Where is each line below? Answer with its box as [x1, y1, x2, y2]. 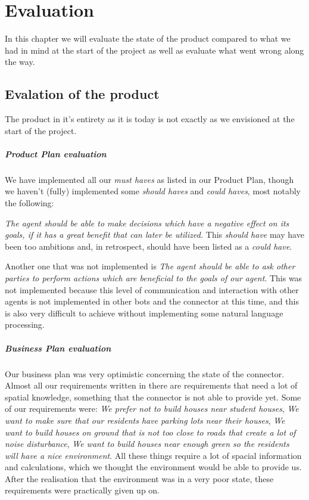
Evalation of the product [5, 85, 160, 103]
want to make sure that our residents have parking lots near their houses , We [5, 414, 285, 426]
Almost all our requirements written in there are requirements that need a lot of [5, 379, 298, 392]
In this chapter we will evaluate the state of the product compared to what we [5, 32, 291, 45]
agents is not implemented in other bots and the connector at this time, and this [5, 295, 299, 308]
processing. [5, 318, 45, 331]
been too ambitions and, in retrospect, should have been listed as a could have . [5, 240, 292, 252]
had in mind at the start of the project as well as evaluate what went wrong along [5, 44, 304, 56]
